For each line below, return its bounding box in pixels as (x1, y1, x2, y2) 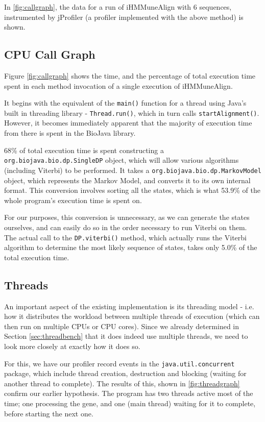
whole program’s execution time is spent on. (4, 194, 142, 205)
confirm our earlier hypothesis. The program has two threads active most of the (4, 388, 253, 399)
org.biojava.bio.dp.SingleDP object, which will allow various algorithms (4, 155, 239, 165)
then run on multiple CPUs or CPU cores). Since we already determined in (4, 320, 239, 331)
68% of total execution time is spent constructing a (4, 144, 164, 155)
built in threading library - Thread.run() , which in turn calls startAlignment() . (4, 107, 259, 118)
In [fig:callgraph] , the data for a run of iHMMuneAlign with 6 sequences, (4, 2, 232, 12)
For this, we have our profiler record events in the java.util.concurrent (4, 358, 235, 368)
